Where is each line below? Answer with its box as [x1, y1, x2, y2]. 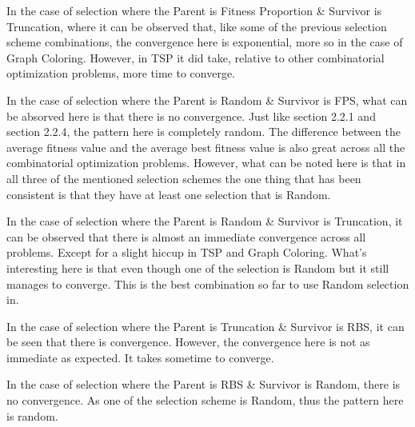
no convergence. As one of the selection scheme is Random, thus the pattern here [6, 392, 404, 409]
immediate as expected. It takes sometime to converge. [6, 349, 274, 365]
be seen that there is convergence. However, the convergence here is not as [6, 333, 370, 350]
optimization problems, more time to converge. [6, 65, 236, 82]
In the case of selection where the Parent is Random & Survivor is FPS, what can [6, 91, 408, 108]
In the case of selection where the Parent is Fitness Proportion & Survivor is [6, 2, 382, 18]
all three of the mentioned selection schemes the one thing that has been [6, 170, 361, 186]
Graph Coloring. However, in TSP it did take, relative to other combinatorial [6, 49, 385, 66]
